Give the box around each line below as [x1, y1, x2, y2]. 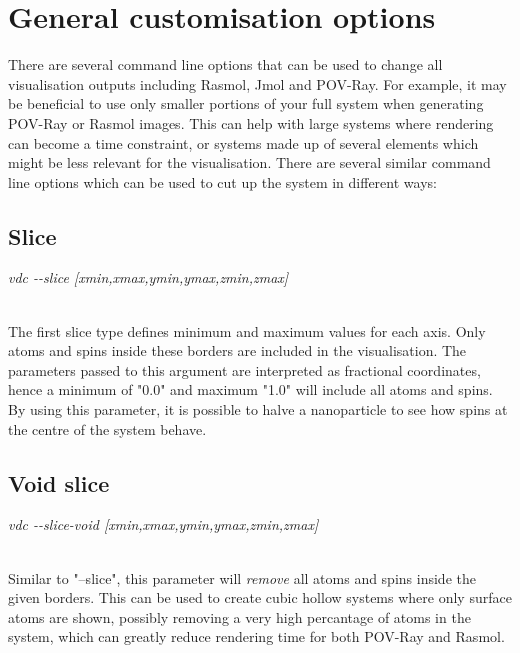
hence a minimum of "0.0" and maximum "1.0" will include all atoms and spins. [8, 379, 493, 400]
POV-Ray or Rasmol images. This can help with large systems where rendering [8, 112, 494, 133]
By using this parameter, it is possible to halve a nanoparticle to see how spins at [8, 399, 508, 420]
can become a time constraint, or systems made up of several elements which [8, 132, 479, 153]
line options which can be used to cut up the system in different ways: [8, 171, 437, 192]
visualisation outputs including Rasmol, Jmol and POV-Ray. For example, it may [8, 73, 507, 94]
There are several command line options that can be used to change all [8, 54, 443, 75]
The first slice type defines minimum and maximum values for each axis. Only [8, 320, 486, 341]
